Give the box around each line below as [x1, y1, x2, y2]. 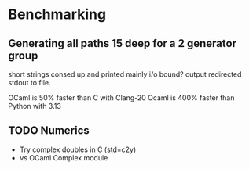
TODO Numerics [8, 124, 90, 138]
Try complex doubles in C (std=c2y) [19, 145, 137, 154]
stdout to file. [8, 78, 51, 87]
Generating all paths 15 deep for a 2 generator [8, 37, 237, 50]
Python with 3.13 [8, 102, 61, 110]
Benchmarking [8, 5, 107, 23]
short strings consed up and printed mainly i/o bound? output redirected [8, 70, 242, 79]
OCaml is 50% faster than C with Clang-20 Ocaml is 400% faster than [8, 93, 235, 102]
